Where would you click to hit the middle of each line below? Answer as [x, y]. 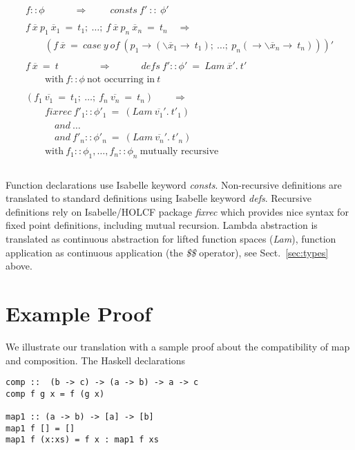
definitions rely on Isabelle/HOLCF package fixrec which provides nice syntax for [177, 211]
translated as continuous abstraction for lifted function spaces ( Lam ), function [171, 238]
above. [19, 266]
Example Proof [79, 313]
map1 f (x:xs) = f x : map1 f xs [82, 440]
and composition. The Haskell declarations [96, 360]
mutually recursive [179, 152]
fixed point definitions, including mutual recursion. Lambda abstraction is [162, 225]
